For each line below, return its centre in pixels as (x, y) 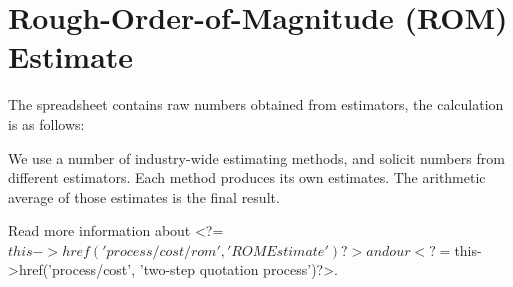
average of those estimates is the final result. (144, 196)
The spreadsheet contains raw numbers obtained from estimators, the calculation (256, 104)
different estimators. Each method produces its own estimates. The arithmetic (247, 177)
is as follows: (46, 123)
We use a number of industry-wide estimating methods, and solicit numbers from (256, 157)
